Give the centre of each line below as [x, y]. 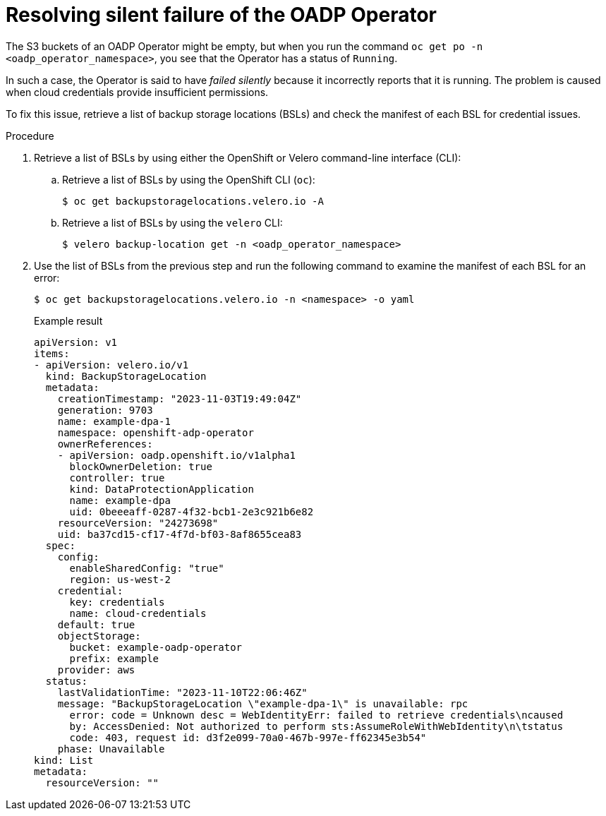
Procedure [30, 136]
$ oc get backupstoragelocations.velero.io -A [193, 201]
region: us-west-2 [120, 579]
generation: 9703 [105, 410]
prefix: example [114, 658]
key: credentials [117, 602]
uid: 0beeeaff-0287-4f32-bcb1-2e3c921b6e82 [192, 511]
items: [52, 353]
